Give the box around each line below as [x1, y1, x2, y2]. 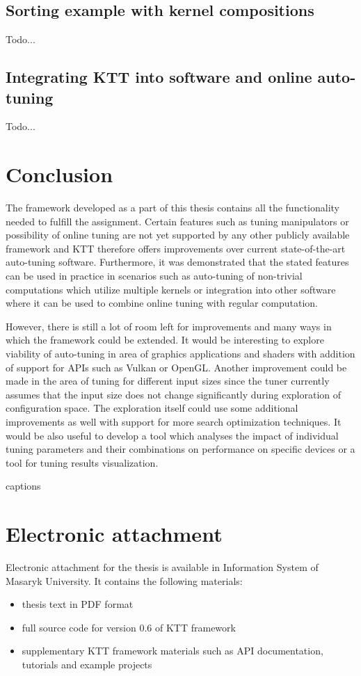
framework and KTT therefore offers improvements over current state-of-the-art [6, 241, 346, 255]
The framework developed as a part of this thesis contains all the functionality [6, 200, 340, 215]
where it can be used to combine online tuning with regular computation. [6, 296, 318, 310]
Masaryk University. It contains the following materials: [6, 573, 243, 588]
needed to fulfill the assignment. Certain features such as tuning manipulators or [6, 214, 349, 228]
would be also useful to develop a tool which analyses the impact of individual [6, 428, 339, 442]
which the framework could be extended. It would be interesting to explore [6, 332, 324, 347]
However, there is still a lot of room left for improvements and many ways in [6, 319, 332, 333]
